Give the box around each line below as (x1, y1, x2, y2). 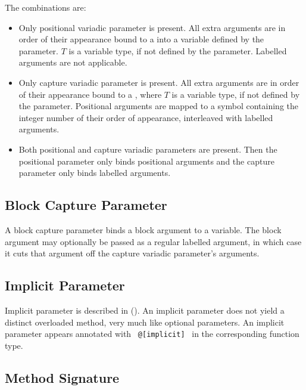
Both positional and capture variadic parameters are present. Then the (18, 143, 277, 155)
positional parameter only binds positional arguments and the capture (18, 154, 274, 167)
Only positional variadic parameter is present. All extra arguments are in (18, 21, 286, 33)
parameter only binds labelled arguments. (18, 166, 171, 179)
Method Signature (5, 368, 120, 386)
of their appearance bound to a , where (18, 88, 162, 100)
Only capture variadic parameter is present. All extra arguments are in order (18, 76, 299, 88)
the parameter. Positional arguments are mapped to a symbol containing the (18, 100, 298, 112)
